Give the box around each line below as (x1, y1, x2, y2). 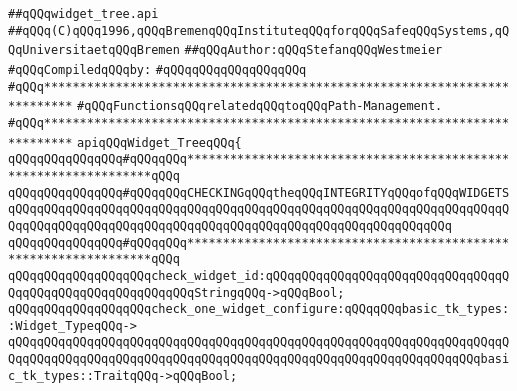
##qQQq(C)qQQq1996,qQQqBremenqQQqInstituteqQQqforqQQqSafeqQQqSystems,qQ (8, 23, 510, 38)
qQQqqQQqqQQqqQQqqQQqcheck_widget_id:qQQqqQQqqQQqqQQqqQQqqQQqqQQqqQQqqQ (8, 268, 510, 283)
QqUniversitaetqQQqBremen (8, 43, 180, 58)
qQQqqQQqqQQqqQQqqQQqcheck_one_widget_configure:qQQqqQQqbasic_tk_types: (8, 302, 510, 317)
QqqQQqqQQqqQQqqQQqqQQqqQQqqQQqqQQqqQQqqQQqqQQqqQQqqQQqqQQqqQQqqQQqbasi (8, 352, 510, 367)
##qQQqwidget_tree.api (8, 7, 159, 21)
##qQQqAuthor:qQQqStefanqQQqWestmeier (184, 43, 443, 58)
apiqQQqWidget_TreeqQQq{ (77, 135, 242, 150)
